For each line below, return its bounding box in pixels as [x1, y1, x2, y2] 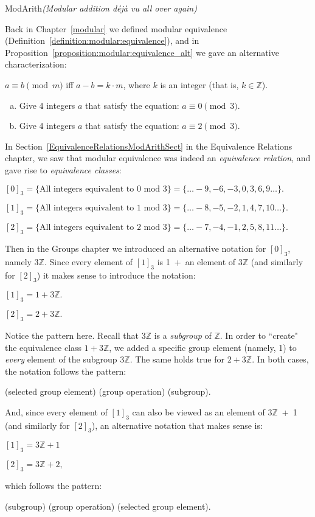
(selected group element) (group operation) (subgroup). [5, 385, 211, 398]
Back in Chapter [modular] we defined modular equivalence [5, 22, 227, 35]
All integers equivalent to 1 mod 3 [40, 204, 167, 213]
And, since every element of [5, 405, 108, 418]
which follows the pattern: [5, 479, 102, 492]
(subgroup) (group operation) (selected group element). [5, 499, 211, 512]
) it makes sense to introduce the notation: [36, 268, 196, 281]
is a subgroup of [154, 328, 212, 341]
